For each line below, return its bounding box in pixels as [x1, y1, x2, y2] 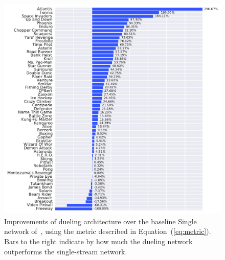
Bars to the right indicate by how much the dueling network [4, 235, 193, 246]
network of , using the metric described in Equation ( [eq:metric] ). [4, 226, 211, 237]
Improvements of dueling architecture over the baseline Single [4, 216, 197, 226]
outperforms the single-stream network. [4, 246, 127, 256]
